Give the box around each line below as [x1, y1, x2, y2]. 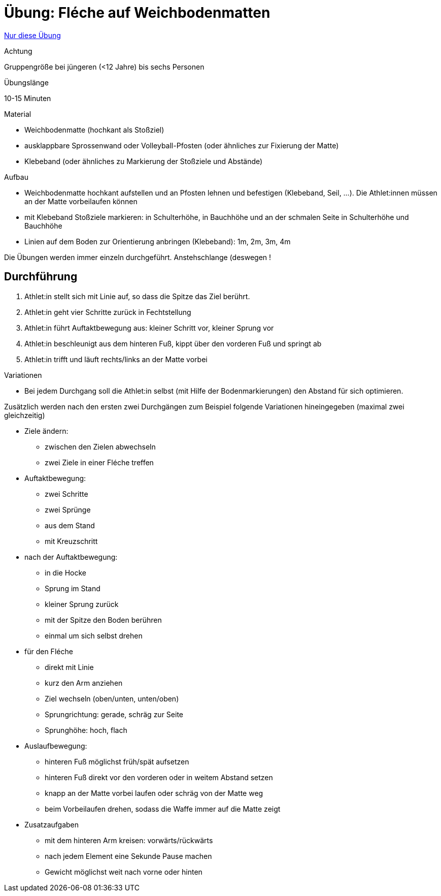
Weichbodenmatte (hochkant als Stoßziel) [24, 125, 164, 134]
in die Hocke [45, 568, 86, 577]
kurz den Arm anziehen [45, 678, 123, 687]
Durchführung [4, 270, 78, 283]
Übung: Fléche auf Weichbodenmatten [4, 4, 270, 21]
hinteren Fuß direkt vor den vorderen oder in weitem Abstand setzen [45, 773, 273, 782]
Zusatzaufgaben [24, 820, 79, 829]
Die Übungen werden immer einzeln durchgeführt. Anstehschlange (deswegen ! [4, 252, 272, 262]
